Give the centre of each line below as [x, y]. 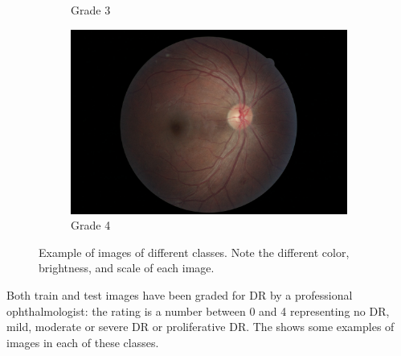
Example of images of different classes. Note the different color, [194, 252]
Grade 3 [91, 10]
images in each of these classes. [83, 342]
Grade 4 [91, 225]
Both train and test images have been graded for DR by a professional [180, 295]
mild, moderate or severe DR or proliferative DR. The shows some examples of [200, 327]
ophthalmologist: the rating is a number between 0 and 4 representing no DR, [198, 310]
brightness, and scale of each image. [127, 268]
